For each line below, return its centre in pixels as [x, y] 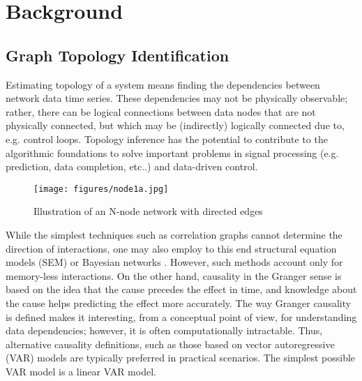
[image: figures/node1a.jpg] [101, 189]
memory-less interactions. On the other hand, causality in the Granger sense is [174, 275]
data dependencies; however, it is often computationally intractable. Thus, [164, 330]
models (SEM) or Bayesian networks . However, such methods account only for [174, 262]
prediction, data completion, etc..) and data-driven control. [132, 166]
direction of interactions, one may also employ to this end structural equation [171, 248]
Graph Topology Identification [118, 55]
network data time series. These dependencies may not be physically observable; [177, 98]
